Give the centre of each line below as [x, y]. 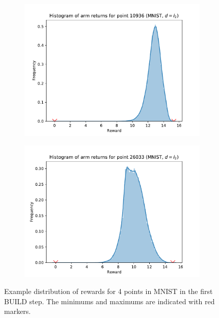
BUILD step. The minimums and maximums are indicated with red [109, 301]
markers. [18, 311]
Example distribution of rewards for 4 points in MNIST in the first [108, 291]
